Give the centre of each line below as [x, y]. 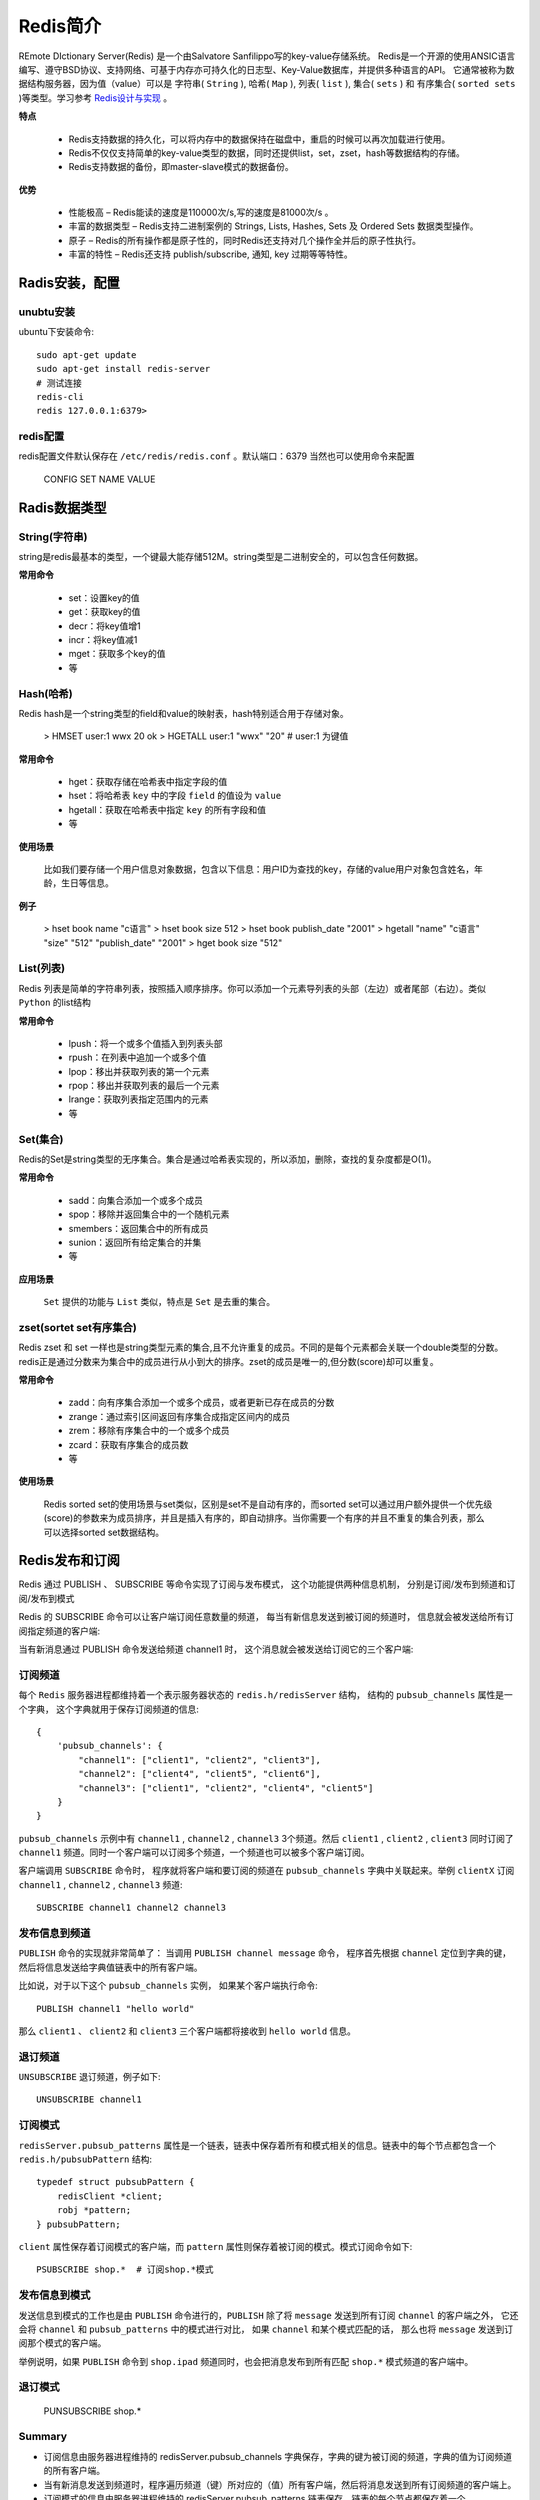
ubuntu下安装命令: [56, 332]
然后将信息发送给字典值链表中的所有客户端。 [110, 1967]
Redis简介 [60, 26]
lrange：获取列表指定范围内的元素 [138, 1099]
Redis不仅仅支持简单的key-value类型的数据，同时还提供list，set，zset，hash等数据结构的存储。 [266, 152]
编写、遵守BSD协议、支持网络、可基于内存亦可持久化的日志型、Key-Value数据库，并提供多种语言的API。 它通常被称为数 [266, 69]
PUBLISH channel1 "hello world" [115, 2008]
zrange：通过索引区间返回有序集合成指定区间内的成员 [179, 1416]
